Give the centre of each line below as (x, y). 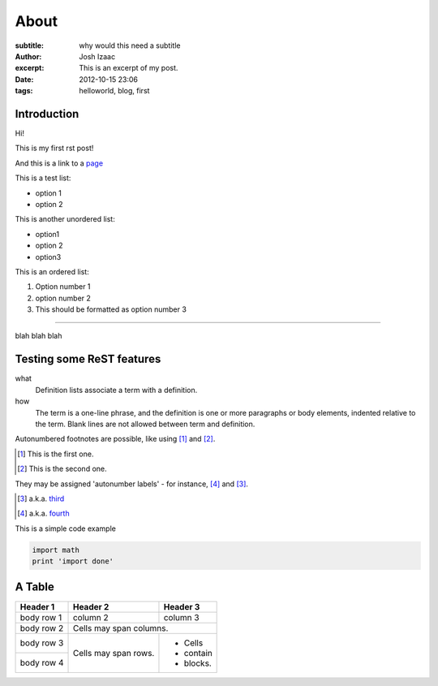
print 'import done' (73, 561)
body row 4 (42, 662)
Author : (28, 56)
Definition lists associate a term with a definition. (116, 390)
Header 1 (37, 606)
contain (198, 653)
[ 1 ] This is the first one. (56, 454)
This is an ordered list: (52, 271)
